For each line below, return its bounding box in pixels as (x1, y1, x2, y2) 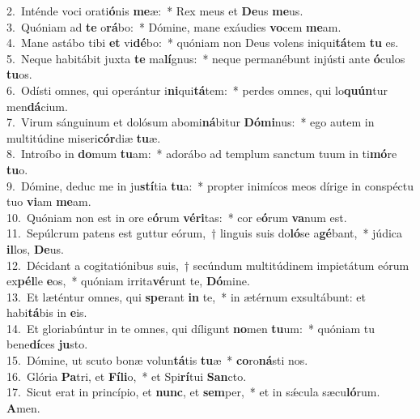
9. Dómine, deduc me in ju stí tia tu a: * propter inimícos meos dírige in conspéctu (6, 177, 414, 194)
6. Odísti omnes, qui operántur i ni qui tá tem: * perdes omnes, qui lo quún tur (6, 81, 388, 98)
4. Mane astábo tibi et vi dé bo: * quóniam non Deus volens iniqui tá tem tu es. (6, 34, 399, 51)
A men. (6, 399, 40, 416)
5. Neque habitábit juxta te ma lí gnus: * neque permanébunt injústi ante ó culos (6, 49, 405, 66)
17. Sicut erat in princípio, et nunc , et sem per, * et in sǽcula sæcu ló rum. (6, 383, 380, 400)
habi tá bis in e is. (6, 304, 87, 321)
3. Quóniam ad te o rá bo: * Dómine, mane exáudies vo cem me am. (6, 18, 342, 35)
